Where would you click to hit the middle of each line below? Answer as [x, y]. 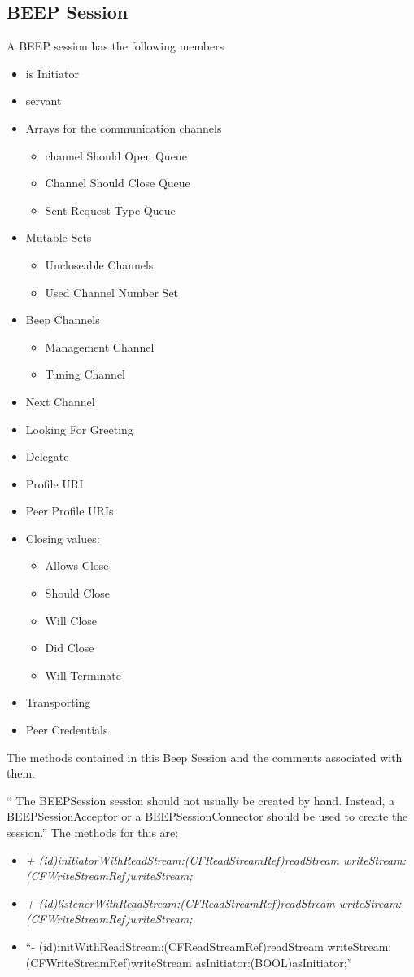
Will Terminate [83, 675]
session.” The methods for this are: [93, 832]
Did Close [70, 648]
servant [44, 101]
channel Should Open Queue [116, 155]
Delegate [47, 456]
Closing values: [63, 538]
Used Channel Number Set [112, 292]
